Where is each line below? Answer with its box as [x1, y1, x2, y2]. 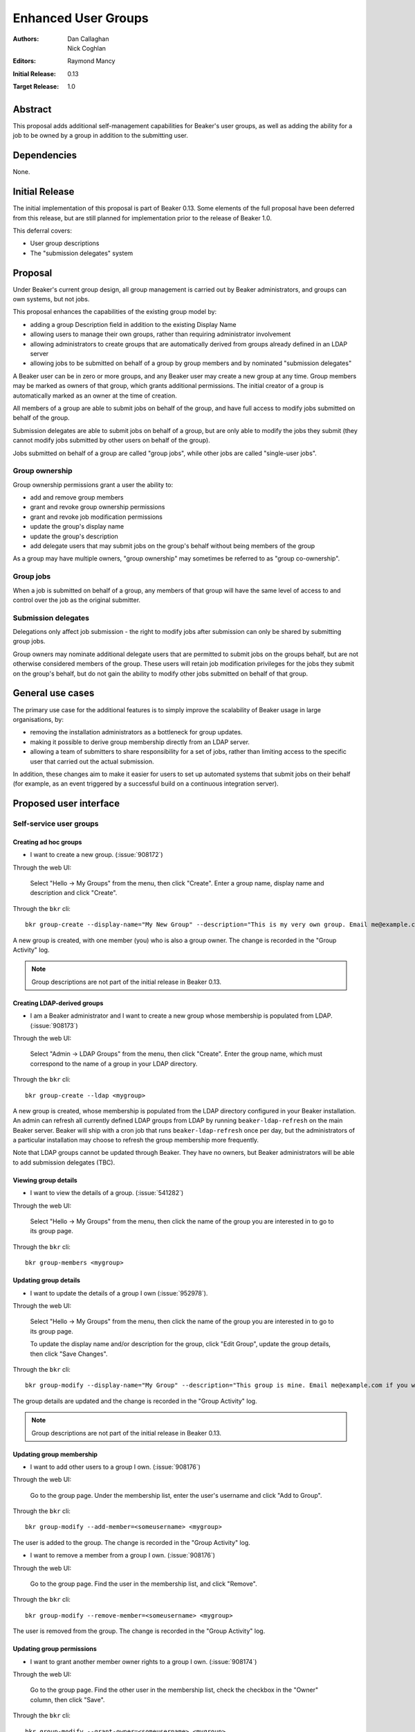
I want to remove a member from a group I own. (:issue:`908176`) [30, 1551, 216, 1559]
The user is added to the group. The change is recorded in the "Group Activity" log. [12, 1538, 250, 1546]
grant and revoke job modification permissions [30, 513, 163, 521]
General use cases [12, 687, 95, 699]
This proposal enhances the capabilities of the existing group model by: [12, 308, 217, 316]
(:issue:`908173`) [30, 1021, 79, 1030]
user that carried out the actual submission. [30, 757, 155, 766]
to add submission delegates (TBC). [12, 1158, 116, 1167]
